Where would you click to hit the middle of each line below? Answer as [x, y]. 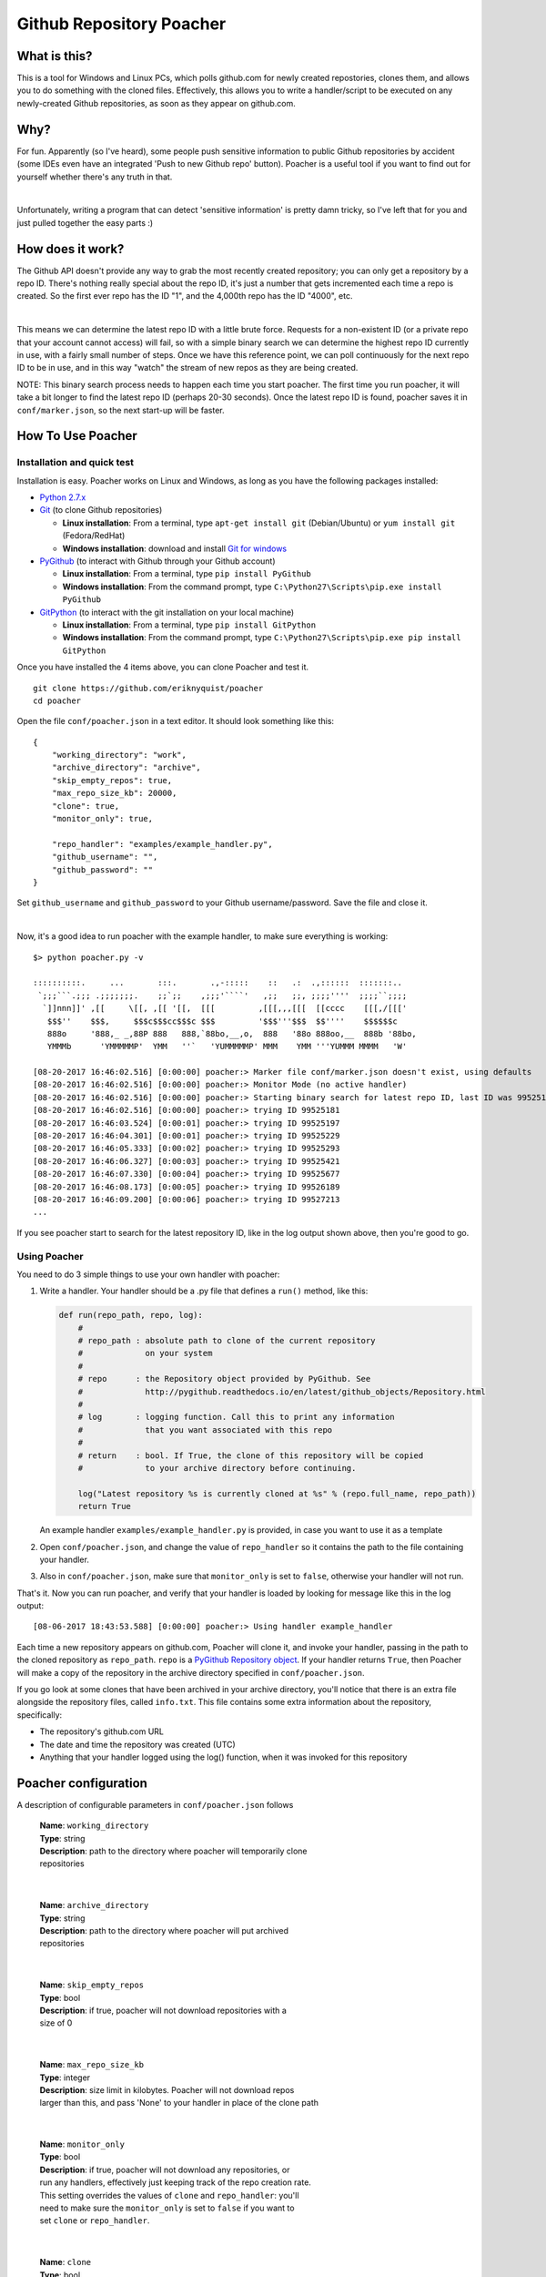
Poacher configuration [82, 1783]
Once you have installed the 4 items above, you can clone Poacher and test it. [163, 667]
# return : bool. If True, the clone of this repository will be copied [251, 1455]
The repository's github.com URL [101, 1731]
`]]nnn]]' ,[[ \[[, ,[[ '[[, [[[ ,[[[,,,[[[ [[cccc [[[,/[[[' [225, 1008]
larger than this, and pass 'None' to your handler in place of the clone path [179, 2103]
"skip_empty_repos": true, [112, 780]
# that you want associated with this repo [205, 1430]
